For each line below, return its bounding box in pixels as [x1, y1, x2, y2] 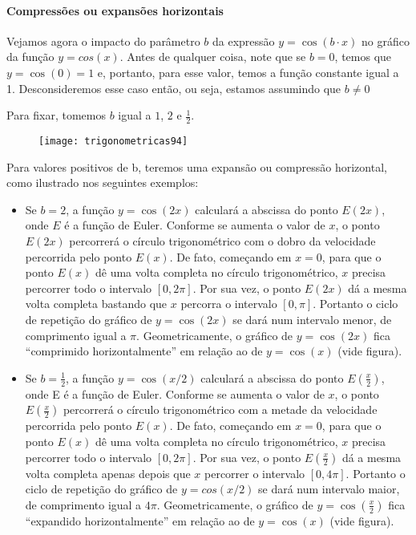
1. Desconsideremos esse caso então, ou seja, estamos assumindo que [6, 79, 341, 96]
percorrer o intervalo [204, 464, 305, 481]
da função [6, 48, 55, 65]
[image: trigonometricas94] [38, 136, 188, 147]
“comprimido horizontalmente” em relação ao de [25, 342, 263, 359]
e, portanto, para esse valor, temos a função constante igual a [97, 63, 399, 80]
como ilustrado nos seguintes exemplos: [6, 174, 199, 191]
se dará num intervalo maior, [258, 480, 400, 497]
